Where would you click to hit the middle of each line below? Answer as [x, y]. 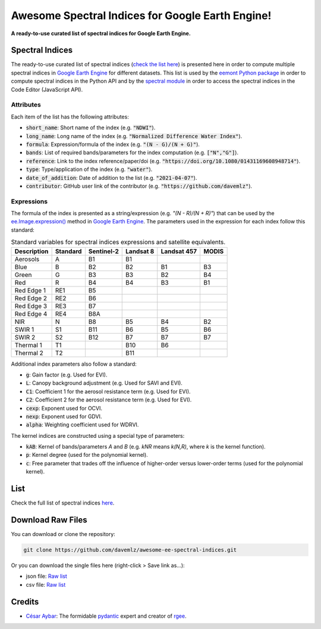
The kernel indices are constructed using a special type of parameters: [98, 435]
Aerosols [27, 259]
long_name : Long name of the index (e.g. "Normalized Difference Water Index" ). [134, 136]
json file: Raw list [47, 576]
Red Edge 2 [31, 298]
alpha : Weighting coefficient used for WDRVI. [82, 425]
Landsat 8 [140, 251]
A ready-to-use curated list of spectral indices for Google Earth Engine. [101, 33]
